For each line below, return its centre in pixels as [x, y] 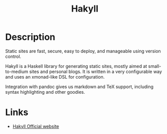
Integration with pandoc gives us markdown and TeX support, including [79, 87]
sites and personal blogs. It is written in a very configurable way [96, 72]
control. [13, 56]
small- [155, 66]
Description [30, 37]
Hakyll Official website [36, 126]
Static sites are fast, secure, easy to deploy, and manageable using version [83, 51]
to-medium [17, 72]
